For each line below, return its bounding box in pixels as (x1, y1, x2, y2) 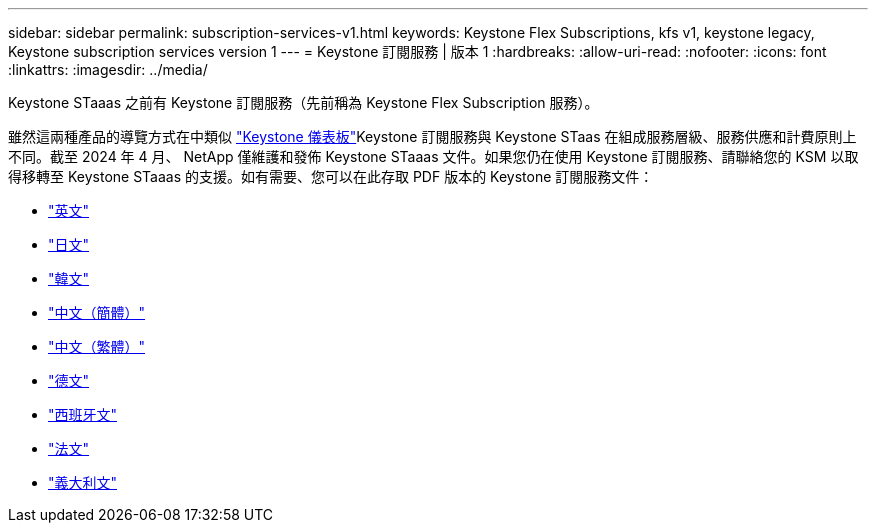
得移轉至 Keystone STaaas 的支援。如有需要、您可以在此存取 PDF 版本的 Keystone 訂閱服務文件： (8, 168, 654, 185)
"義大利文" (48, 474, 118, 491)
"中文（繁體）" (48, 338, 146, 355)
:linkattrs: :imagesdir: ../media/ (8, 61, 208, 78)
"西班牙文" (48, 406, 118, 423)
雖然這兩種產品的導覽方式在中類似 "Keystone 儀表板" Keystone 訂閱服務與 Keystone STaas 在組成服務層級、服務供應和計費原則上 (8, 128, 857, 145)
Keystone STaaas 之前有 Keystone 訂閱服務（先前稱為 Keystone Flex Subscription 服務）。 (8, 94, 599, 111)
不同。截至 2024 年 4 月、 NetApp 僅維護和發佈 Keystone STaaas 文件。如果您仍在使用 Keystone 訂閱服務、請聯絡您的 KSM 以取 (8, 148, 859, 165)
